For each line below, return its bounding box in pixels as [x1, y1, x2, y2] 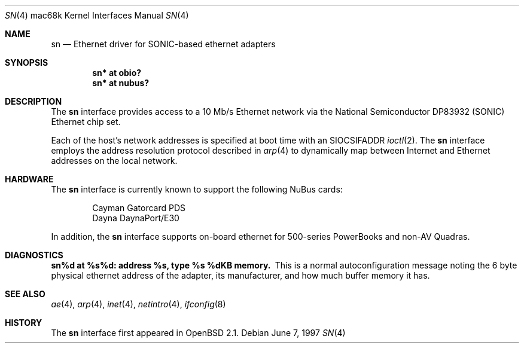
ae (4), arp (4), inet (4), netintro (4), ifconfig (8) [51, 299, 226, 309]
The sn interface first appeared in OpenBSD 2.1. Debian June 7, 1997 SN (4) [51, 328, 346, 338]
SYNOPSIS [5, 57, 48, 68]
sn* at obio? [92, 68, 142, 78]
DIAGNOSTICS [5, 250, 63, 260]
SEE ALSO [5, 289, 45, 299]
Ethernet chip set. [51, 117, 121, 127]
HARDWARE [5, 174, 54, 184]
